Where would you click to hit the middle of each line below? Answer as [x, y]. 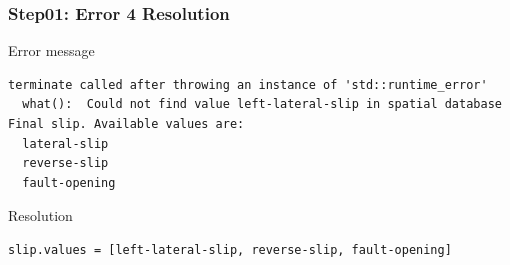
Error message [51, 50]
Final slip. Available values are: [126, 124]
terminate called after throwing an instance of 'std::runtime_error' [248, 84]
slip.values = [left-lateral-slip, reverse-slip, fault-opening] [230, 249]
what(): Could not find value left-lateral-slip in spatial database [262, 104]
